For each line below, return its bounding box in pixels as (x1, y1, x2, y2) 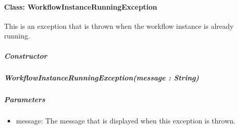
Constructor (4, 50, 48, 61)
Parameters (4, 94, 46, 104)
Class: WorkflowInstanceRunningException (4, 1, 157, 12)
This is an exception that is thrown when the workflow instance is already (4, 20, 234, 31)
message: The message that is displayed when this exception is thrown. (16, 115, 236, 126)
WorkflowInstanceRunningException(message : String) (4, 72, 199, 82)
